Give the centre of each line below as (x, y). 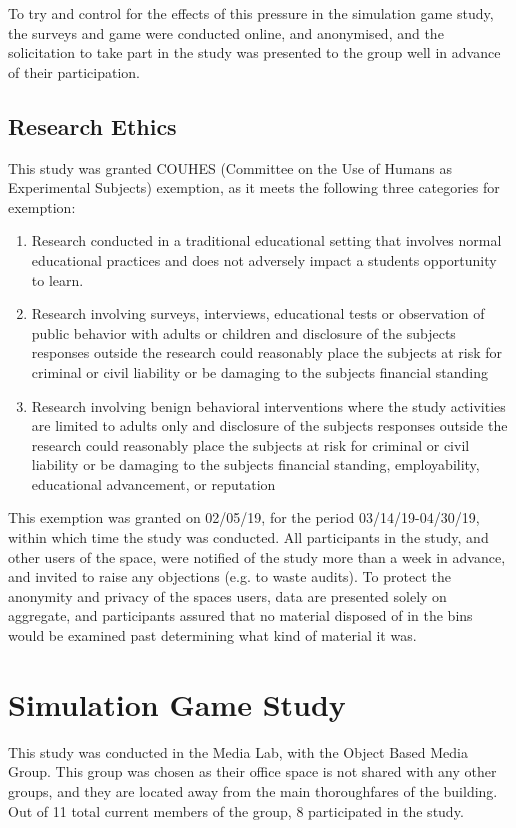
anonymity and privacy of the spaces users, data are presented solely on (227, 595)
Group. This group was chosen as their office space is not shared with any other (252, 771)
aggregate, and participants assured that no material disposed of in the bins (240, 615)
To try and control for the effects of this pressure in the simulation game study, (251, 13)
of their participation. (74, 71)
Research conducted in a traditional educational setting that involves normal (266, 240)
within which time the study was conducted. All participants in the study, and (248, 537)
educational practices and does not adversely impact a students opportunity (264, 259)
